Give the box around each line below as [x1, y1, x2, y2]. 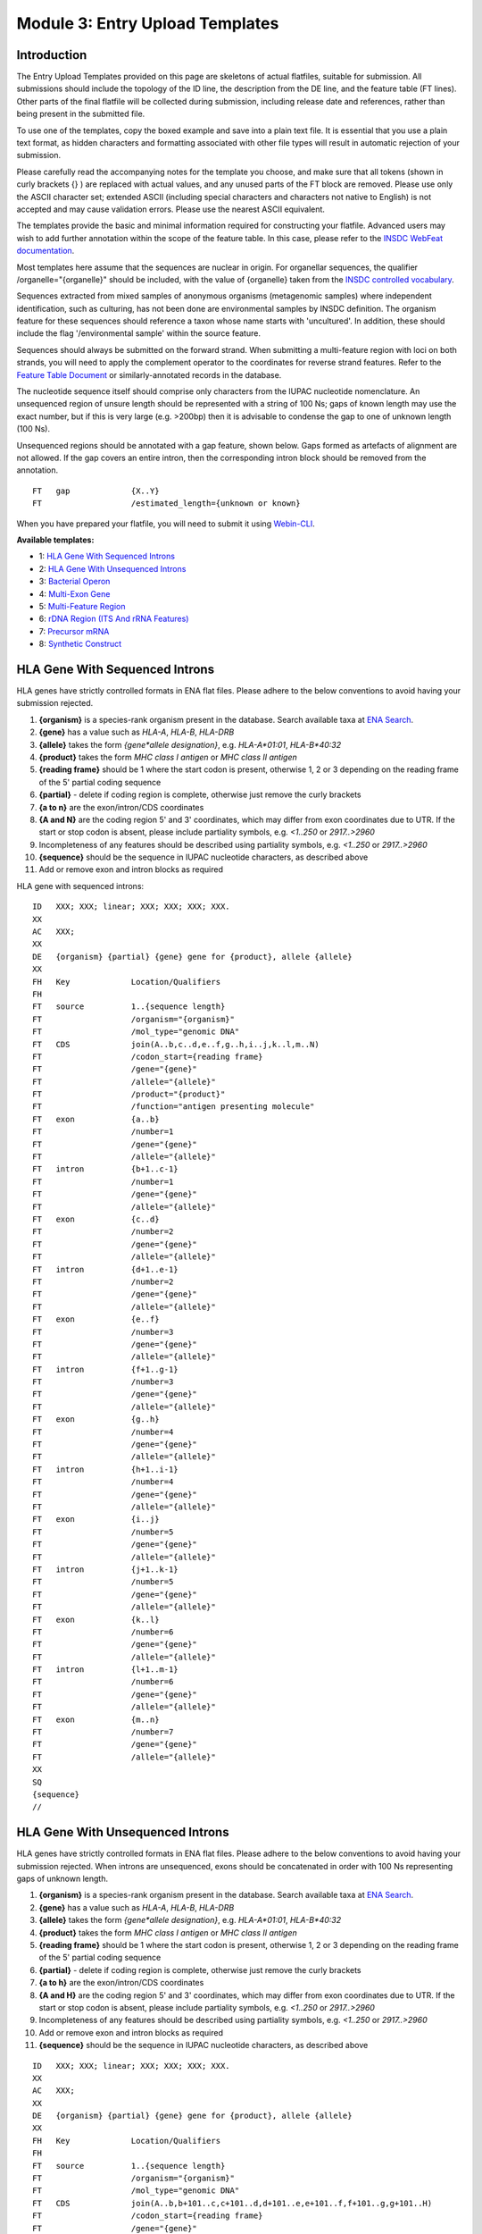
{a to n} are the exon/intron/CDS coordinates [38, 802, 204, 812]
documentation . [16, 246, 75, 256]
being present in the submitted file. [16, 108, 145, 120]
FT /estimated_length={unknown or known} [32, 499, 301, 508]
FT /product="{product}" [32, 1089, 226, 1099]
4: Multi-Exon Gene [38, 588, 111, 599]
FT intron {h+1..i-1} [32, 1464, 179, 1474]
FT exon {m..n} [32, 1714, 160, 1725]
